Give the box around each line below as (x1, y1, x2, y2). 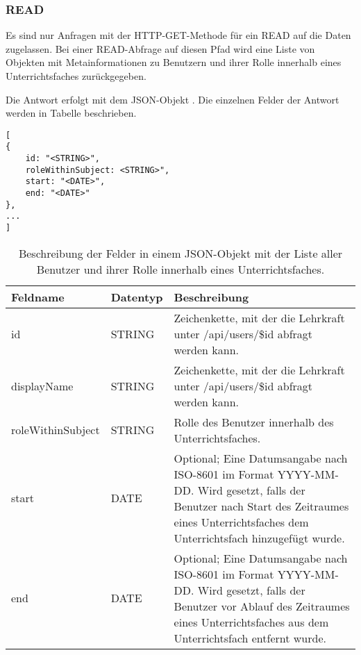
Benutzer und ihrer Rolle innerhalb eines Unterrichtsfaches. (36, 260, 325, 277)
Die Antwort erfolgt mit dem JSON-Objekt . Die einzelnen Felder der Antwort (6, 92, 339, 106)
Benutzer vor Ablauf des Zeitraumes (174, 597, 350, 614)
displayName (11, 377, 74, 394)
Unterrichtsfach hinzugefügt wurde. (174, 529, 345, 546)
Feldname (11, 288, 65, 305)
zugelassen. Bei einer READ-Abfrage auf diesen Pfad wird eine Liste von (6, 41, 315, 56)
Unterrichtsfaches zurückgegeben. (6, 69, 146, 83)
